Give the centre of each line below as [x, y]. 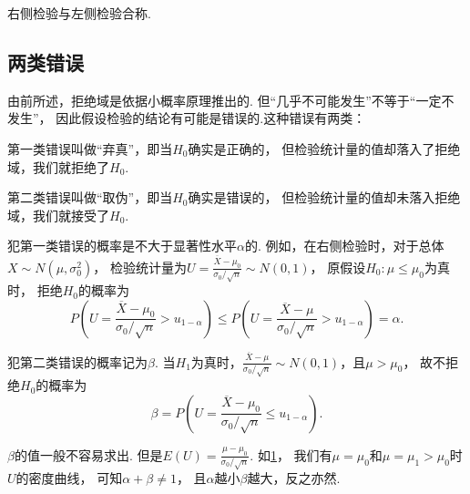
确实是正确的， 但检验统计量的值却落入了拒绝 [324, 148]
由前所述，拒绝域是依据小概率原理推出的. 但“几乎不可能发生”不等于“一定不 [231, 100]
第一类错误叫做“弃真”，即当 [90, 148]
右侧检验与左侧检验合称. [79, 13]
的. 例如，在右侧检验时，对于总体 [344, 246]
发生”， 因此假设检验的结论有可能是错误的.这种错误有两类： [187, 118]
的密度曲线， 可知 [69, 478]
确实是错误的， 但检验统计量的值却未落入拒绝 [324, 197]
